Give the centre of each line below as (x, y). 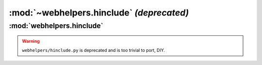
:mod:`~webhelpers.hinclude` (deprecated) (99, 13)
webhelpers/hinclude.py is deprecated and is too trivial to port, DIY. (93, 50)
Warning (31, 41)
